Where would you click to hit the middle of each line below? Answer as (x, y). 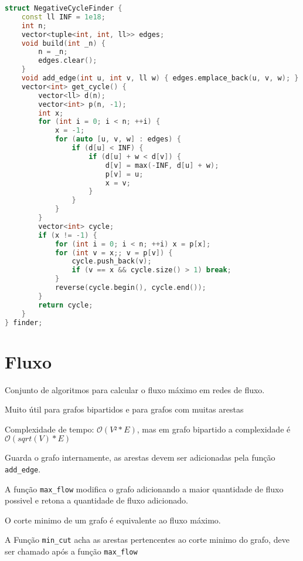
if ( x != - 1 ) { (68, 235)
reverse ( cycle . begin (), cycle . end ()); (130, 288)
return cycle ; (66, 305)
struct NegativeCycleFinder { (64, 8)
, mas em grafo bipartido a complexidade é (214, 429)
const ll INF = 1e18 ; (63, 17)
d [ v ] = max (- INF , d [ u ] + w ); (162, 165)
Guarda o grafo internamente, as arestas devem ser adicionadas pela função (140, 457)
